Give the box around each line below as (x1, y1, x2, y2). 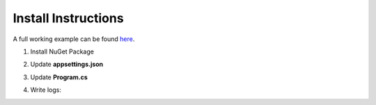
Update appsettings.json (30, 60, 104, 69)
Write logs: (30, 86, 62, 94)
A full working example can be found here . (13, 35, 135, 43)
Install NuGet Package (30, 47, 94, 56)
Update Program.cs (30, 73, 88, 81)
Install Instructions (13, 10, 125, 26)
